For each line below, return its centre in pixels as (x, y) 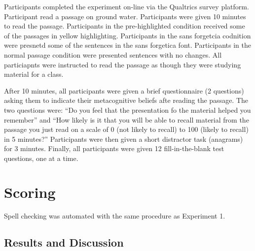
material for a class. (34, 74)
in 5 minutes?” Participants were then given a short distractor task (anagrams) (124, 139)
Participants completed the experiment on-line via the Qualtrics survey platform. (127, 6)
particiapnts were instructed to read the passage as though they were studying (123, 64)
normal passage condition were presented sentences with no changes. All (113, 54)
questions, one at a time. (41, 158)
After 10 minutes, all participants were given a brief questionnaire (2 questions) (124, 90)
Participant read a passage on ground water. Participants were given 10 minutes (125, 16)
